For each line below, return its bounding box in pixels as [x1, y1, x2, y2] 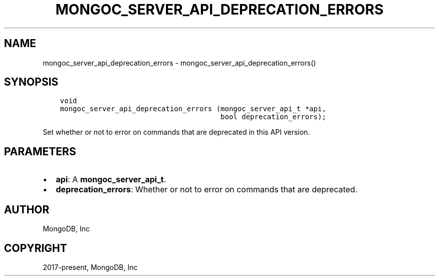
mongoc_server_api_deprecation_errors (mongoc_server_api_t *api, [60, 105, 326, 113]
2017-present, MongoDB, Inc [43, 262, 138, 271]
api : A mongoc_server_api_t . [56, 174, 166, 185]
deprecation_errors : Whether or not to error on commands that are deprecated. [56, 184, 358, 195]
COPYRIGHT [4, 241, 67, 254]
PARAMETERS [4, 145, 76, 158]
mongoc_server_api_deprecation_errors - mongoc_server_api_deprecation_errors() [43, 58, 316, 67]
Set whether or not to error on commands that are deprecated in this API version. [43, 128, 310, 137]
